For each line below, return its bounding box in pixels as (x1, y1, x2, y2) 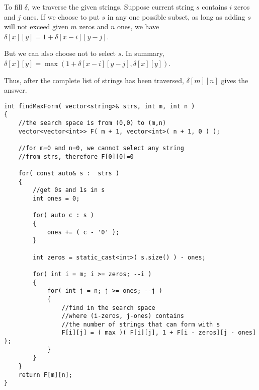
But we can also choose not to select (4, 48, 116, 58)
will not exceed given (4, 21, 68, 32)
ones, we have (117, 21, 159, 32)
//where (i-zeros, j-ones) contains (61, 312, 184, 320)
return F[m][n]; (18, 371, 73, 378)
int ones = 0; (33, 194, 80, 202)
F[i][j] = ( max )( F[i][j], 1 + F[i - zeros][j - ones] (61, 329, 256, 337)
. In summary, (121, 48, 164, 58)
